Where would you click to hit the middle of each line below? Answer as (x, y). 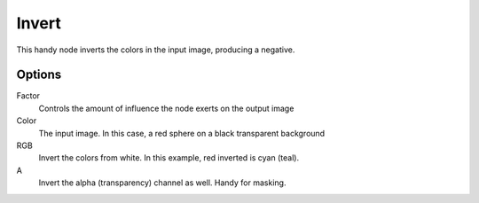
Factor (28, 96)
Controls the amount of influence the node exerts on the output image (166, 108)
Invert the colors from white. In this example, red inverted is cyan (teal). (169, 158)
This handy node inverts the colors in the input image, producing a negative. (156, 50)
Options (39, 75)
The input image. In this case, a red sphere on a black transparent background (182, 133)
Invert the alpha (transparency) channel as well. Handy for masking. (162, 183)
